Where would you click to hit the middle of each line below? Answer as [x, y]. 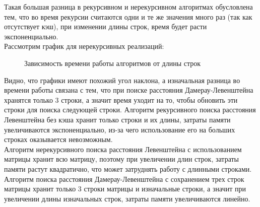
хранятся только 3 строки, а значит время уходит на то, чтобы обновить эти [121, 99]
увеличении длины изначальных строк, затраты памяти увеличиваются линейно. [127, 198]
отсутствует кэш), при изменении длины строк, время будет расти [106, 26]
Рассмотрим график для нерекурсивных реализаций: [84, 46]
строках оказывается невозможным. [58, 139]
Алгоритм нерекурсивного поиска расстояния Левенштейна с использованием [123, 149]
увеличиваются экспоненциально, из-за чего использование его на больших [120, 129]
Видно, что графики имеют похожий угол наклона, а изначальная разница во [122, 80]
